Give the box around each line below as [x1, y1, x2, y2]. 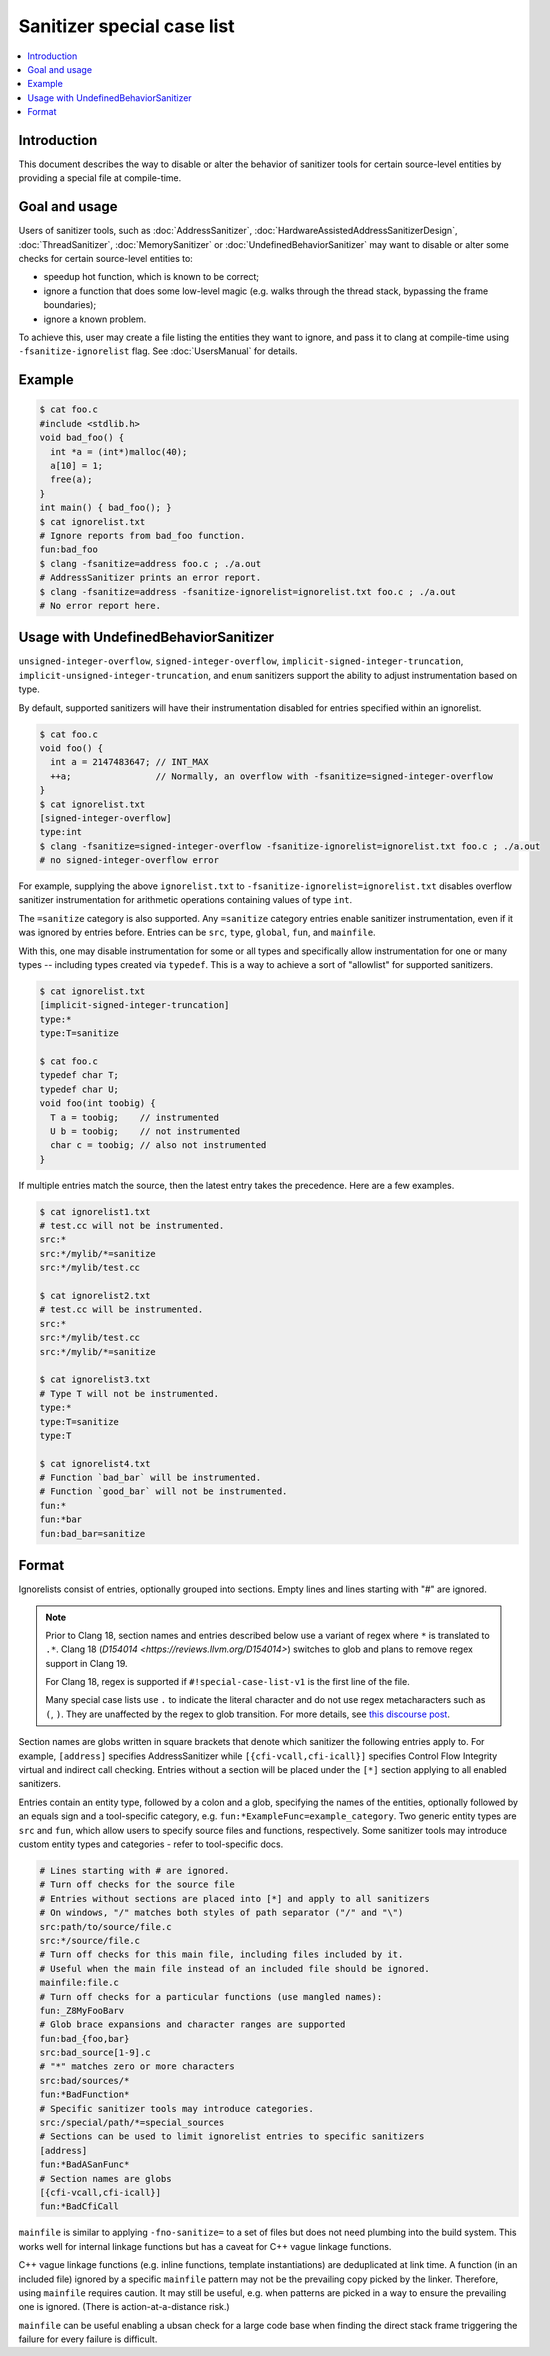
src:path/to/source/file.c [39, 1921, 172, 1932]
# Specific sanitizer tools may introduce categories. [39, 2103, 314, 2114]
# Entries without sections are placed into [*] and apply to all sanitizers [39, 1893, 430, 1904]
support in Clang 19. [45, 1657, 129, 1669]
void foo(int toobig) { [39, 1098, 157, 1109]
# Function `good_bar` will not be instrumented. [39, 1486, 288, 1497]
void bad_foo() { [39, 432, 125, 444]
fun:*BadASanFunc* [39, 2159, 130, 2170]
